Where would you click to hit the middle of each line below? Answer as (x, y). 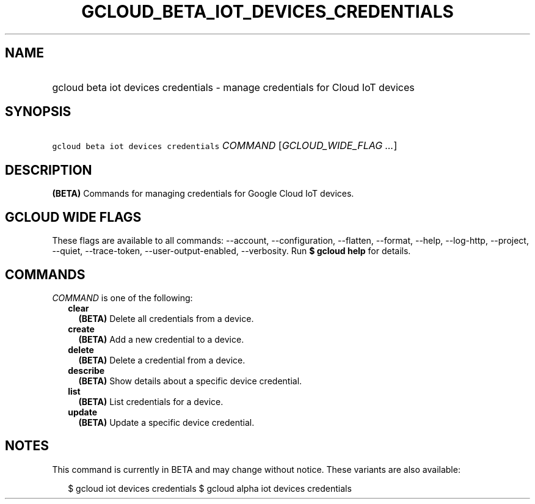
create (81, 329)
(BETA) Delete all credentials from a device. (166, 318)
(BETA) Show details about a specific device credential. (190, 381)
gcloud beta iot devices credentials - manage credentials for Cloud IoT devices (233, 87)
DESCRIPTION (49, 170)
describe (86, 370)
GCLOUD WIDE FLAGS (73, 217)
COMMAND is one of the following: (122, 298)
